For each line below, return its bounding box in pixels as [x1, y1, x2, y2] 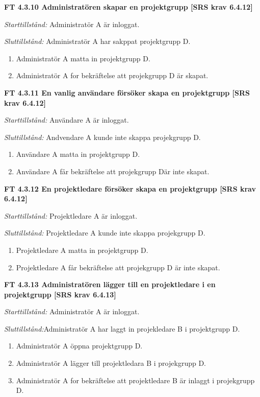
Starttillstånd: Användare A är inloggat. [4, 114, 129, 125]
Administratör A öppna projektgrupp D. [16, 340, 143, 351]
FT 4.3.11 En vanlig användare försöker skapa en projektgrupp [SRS [4, 87, 250, 98]
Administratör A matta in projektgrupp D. [16, 53, 150, 63]
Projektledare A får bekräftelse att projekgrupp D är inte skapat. [16, 262, 220, 272]
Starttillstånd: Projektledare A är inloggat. [4, 210, 138, 221]
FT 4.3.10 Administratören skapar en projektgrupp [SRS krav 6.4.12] [4, 2, 253, 12]
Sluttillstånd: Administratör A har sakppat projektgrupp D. [4, 36, 191, 46]
